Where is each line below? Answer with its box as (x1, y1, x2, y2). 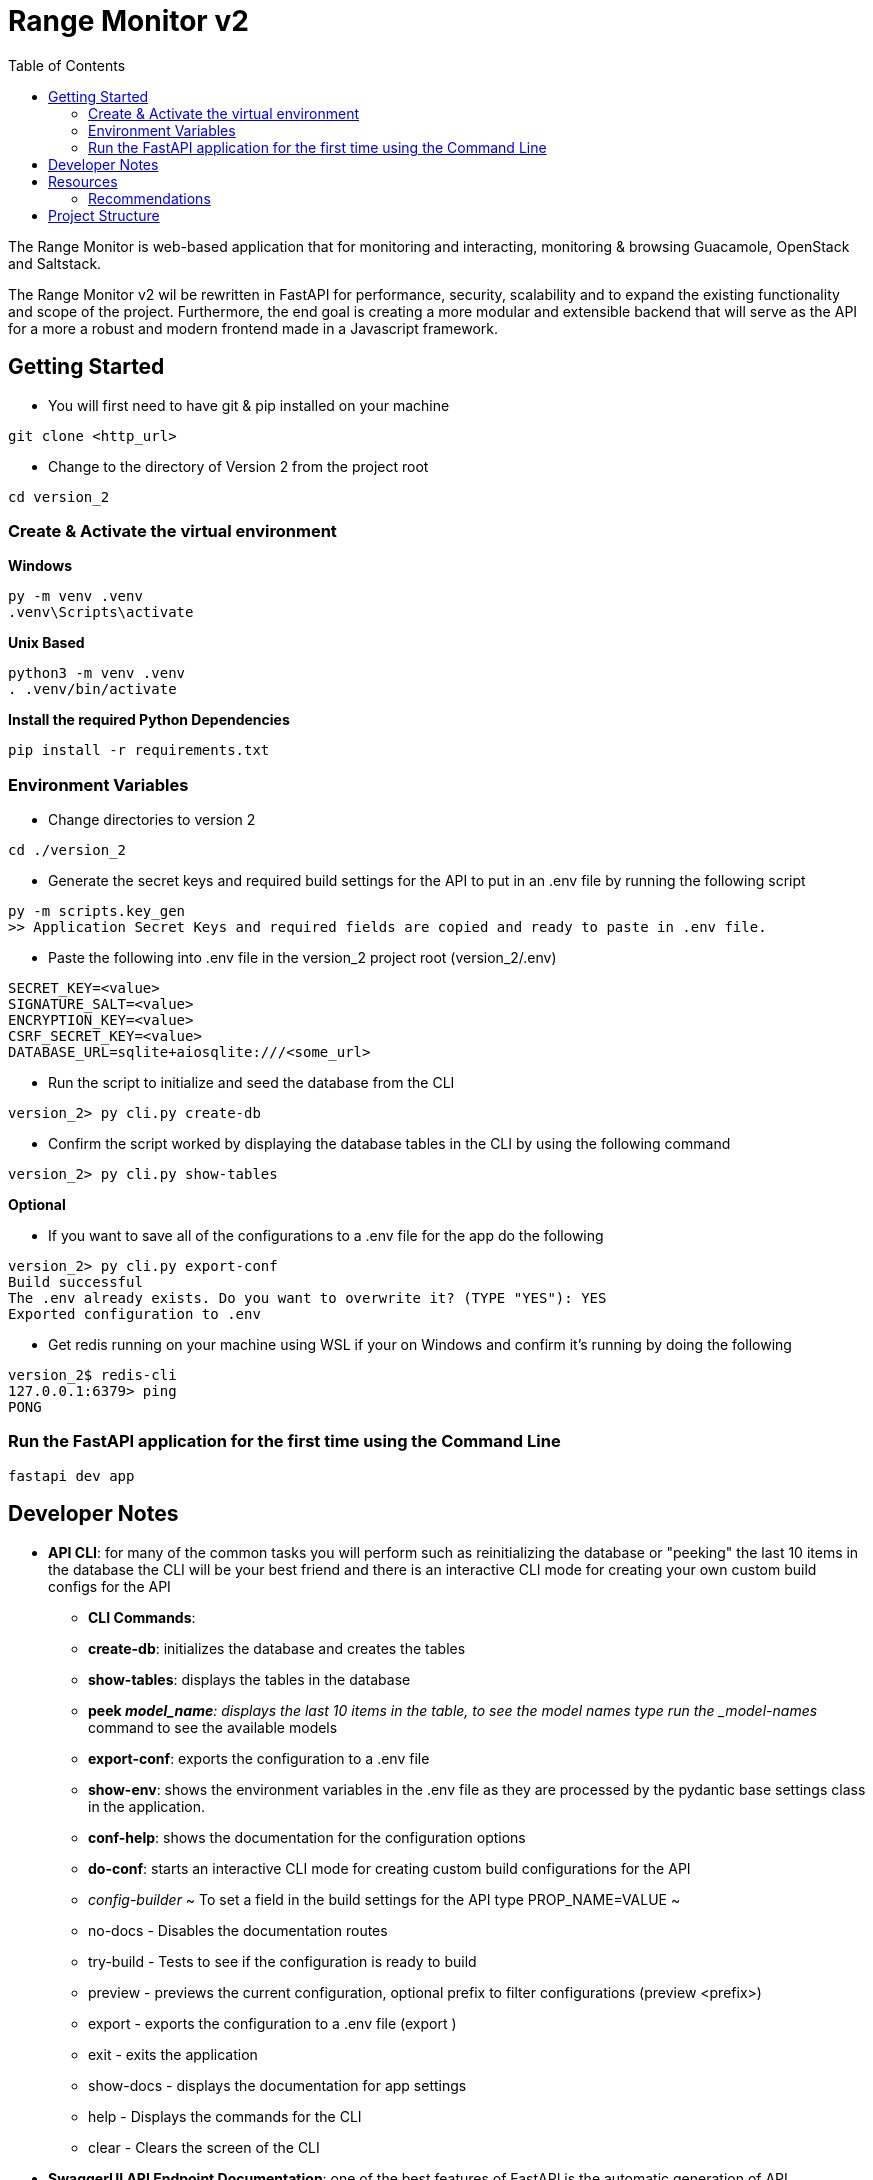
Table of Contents (8, 56, 126, 74)
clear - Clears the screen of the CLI (88, 2138, 320, 2156)
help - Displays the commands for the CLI (88, 2107, 362, 2125)
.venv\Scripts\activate (8, 604, 194, 621)
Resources (48, 172, 118, 190)
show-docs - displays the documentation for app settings (88, 2076, 467, 2094)
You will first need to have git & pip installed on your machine (48, 396, 450, 414)
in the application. (88, 1797, 206, 1815)
